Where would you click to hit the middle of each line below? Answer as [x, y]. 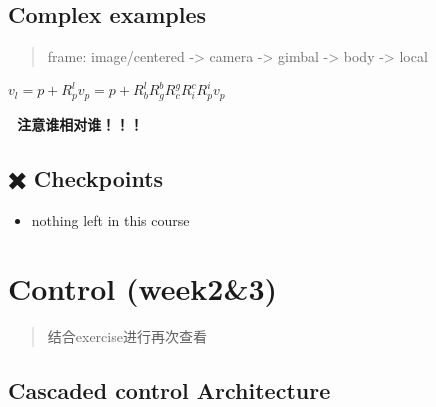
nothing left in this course [110, 219]
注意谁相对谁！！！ [80, 123]
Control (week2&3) [143, 288]
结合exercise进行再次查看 [127, 336]
